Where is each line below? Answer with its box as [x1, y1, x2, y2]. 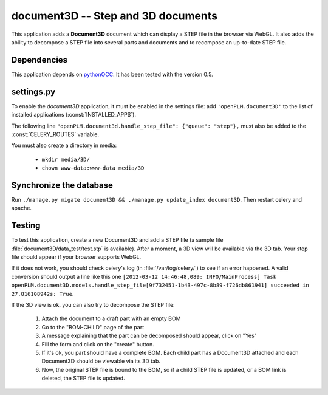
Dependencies [11, 55, 68, 65]
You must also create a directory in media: [11, 142, 117, 149]
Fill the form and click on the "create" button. [41, 340, 154, 348]
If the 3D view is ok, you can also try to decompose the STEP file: [11, 301, 176, 309]
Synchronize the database [11, 180, 114, 190]
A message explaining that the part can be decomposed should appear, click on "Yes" [41, 332, 258, 340]
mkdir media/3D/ [41, 156, 91, 163]
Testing [11, 221, 41, 231]
